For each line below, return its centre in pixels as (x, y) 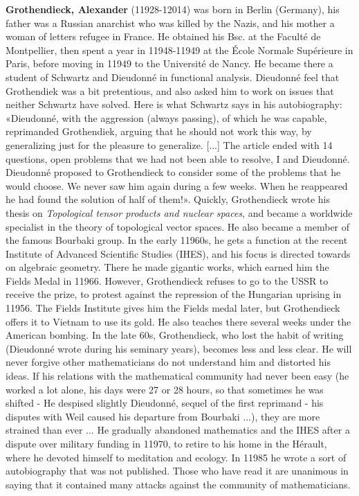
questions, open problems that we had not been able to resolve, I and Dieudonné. (178, 158)
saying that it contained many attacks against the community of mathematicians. (178, 484)
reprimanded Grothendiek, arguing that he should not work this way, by (159, 131)
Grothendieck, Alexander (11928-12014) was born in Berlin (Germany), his (173, 9)
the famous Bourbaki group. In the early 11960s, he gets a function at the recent (177, 240)
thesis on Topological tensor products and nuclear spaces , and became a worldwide (179, 212)
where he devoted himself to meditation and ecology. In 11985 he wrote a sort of (176, 457)
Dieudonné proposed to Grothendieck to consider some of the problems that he (173, 172)
